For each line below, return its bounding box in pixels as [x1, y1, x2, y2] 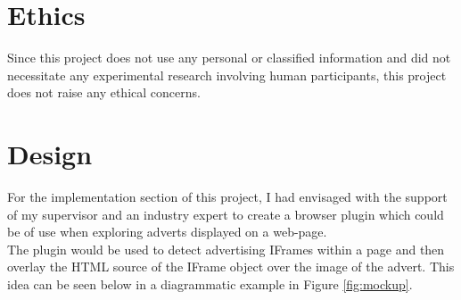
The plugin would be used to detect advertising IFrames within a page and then [7, 239, 445, 258]
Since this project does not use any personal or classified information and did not [7, 48, 451, 67]
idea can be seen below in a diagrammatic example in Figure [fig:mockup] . [7, 275, 413, 293]
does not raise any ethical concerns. [7, 83, 201, 102]
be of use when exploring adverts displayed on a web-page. [7, 222, 327, 241]
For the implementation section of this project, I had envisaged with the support [7, 187, 448, 206]
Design [7, 136, 93, 172]
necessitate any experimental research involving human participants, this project [7, 65, 447, 84]
